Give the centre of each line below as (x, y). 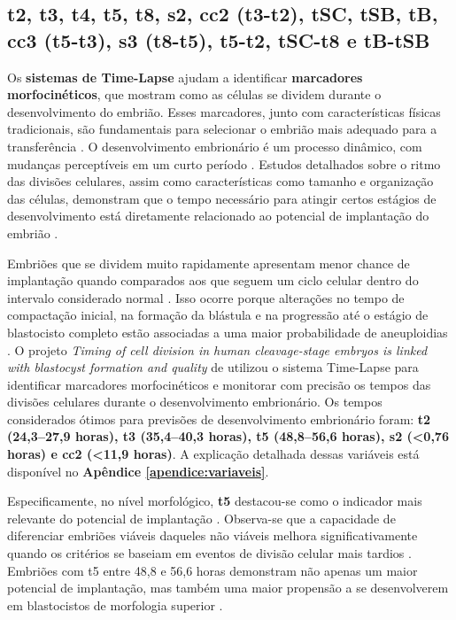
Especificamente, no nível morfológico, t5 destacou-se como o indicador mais (215, 501)
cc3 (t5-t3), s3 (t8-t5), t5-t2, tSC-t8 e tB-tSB (219, 39)
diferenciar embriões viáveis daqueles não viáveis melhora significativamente (213, 535)
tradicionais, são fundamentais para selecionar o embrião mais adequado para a (222, 129)
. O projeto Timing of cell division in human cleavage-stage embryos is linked (217, 349)
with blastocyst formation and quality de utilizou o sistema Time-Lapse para (213, 367)
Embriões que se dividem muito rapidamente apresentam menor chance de (209, 263)
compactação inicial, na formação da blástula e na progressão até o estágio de (218, 315)
